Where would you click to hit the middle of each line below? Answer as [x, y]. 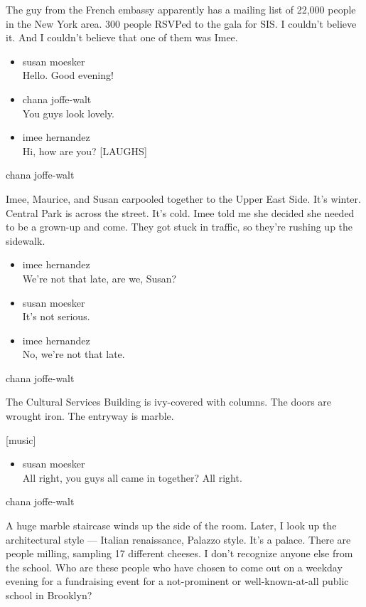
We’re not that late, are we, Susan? [99, 278]
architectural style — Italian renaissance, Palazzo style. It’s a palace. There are [178, 539]
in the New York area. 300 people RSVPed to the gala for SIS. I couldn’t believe [181, 23]
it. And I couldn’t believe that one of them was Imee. [122, 37]
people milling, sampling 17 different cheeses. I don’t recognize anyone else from [179, 553]
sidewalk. [26, 240]
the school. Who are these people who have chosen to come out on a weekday [174, 567]
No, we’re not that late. [74, 354]
